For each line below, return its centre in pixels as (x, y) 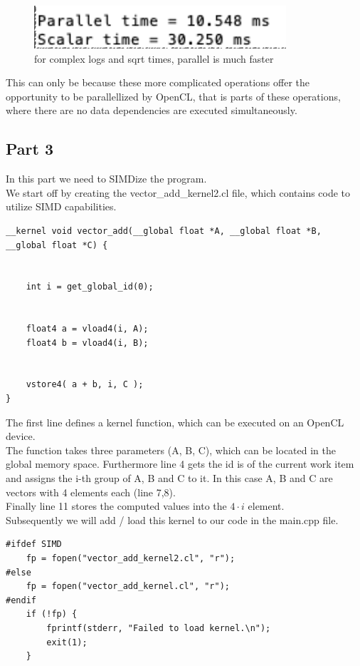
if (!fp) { (52, 614)
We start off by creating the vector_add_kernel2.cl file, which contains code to (178, 192)
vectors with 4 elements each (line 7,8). (91, 492)
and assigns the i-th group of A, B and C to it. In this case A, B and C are (169, 478)
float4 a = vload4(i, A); (87, 329)
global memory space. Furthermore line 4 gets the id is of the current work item (180, 464)
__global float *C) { (57, 245)
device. (21, 436)
